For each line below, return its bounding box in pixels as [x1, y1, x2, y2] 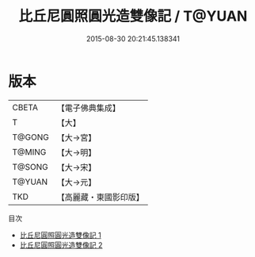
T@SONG [12, 161, 49, 172]
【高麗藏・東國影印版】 [56, 191, 144, 202]
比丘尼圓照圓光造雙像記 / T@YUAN [18, 7, 248, 25]
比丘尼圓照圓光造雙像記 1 [19, 230, 101, 240]
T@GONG [12, 132, 49, 143]
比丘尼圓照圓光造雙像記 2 [19, 240, 103, 250]
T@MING [12, 146, 47, 157]
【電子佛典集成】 [56, 102, 120, 113]
